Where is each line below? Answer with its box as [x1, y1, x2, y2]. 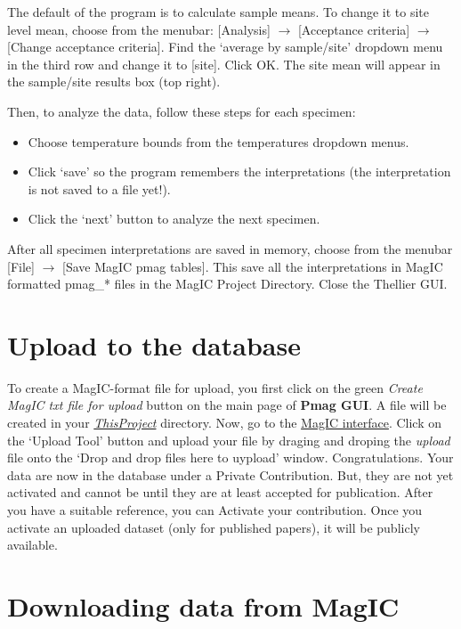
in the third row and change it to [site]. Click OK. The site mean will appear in [7, 54, 441, 73]
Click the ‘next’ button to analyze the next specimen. [28, 209, 320, 228]
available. [7, 535, 58, 554]
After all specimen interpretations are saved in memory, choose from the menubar [7, 239, 453, 257]
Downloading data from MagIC [7, 587, 400, 624]
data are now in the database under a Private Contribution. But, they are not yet [7, 465, 454, 484]
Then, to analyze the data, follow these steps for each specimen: [7, 102, 356, 120]
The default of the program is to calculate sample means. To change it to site [7, 3, 429, 20]
